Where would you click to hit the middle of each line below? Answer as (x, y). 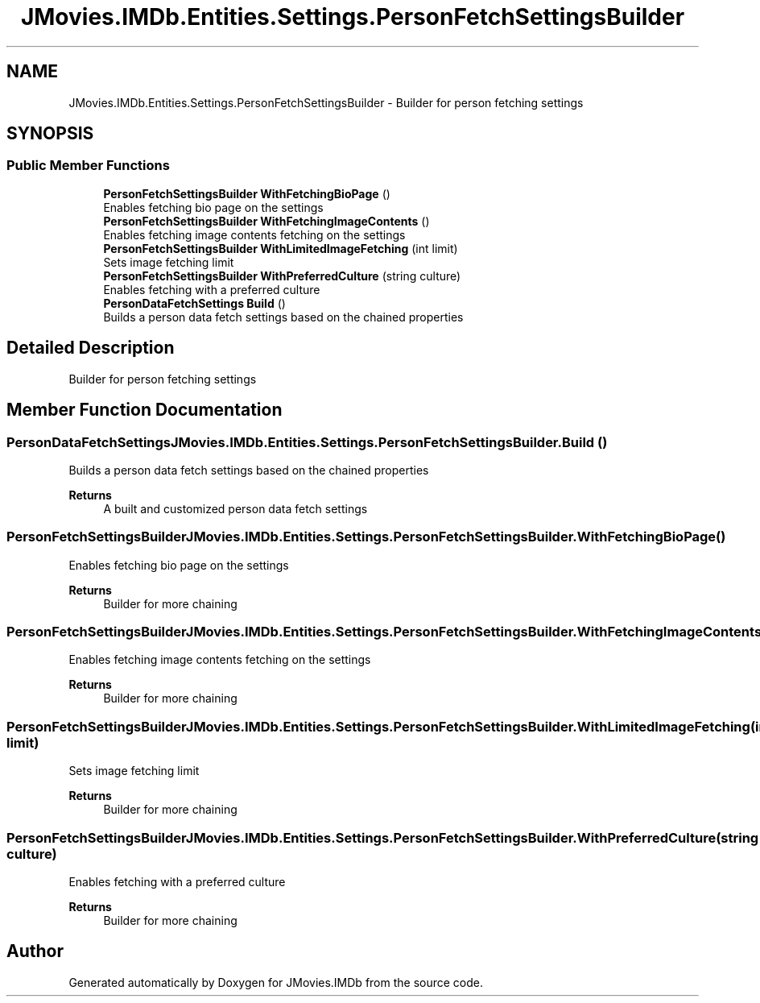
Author (35, 951)
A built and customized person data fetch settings (235, 508)
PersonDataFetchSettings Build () (194, 303)
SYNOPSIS (50, 134)
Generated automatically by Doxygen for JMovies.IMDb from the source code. (276, 982)
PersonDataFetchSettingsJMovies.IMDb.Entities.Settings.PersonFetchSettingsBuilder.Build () (307, 442)
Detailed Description (91, 348)
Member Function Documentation (145, 410)
